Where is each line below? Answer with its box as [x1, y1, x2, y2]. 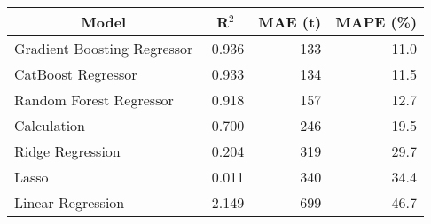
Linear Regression [14, 192, 125, 212]
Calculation [14, 115, 86, 135]
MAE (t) [258, 12, 322, 32]
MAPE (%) [335, 12, 418, 32]
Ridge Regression [14, 141, 121, 161]
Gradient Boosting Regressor [14, 38, 193, 58]
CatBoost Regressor [14, 64, 137, 84]
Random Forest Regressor [14, 89, 174, 110]
